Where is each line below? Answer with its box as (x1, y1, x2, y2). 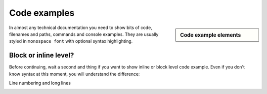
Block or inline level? (9, 51, 74, 60)
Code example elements (180, 31, 241, 38)
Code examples (9, 7, 75, 18)
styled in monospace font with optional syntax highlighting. (9, 38, 133, 44)
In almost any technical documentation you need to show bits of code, (9, 25, 153, 31)
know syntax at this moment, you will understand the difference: (9, 71, 140, 77)
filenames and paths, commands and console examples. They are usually (9, 31, 159, 37)
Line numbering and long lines (9, 80, 71, 86)
